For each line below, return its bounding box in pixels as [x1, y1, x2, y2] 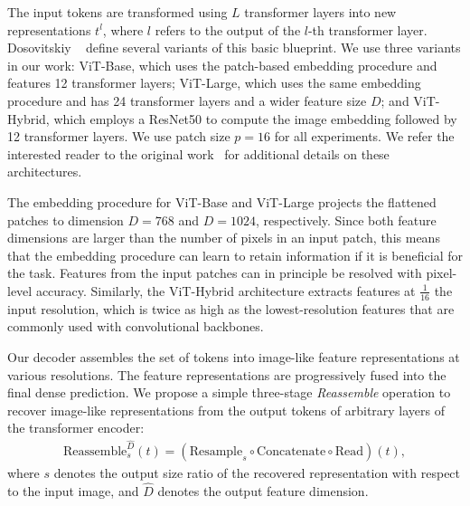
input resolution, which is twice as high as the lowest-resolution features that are [7, 299, 455, 318]
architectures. [7, 162, 82, 181]
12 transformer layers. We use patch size [7, 127, 230, 146]
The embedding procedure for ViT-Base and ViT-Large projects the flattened [7, 192, 437, 211]
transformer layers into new [244, 3, 397, 21]
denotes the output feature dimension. [157, 481, 369, 500]
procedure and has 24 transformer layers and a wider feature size [7, 91, 367, 110]
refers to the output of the [155, 20, 301, 39]
